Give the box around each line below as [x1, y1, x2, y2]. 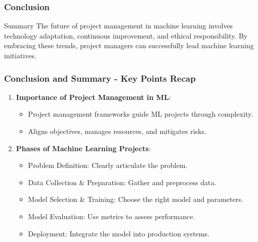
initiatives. [4, 50, 36, 60]
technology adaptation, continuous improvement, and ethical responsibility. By [4, 30, 248, 41]
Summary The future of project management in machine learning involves [4, 20, 233, 31]
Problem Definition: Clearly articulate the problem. [28, 160, 188, 170]
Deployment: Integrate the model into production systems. [28, 228, 209, 238]
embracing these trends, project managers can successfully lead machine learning [4, 40, 254, 51]
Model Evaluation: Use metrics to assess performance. [28, 211, 195, 221]
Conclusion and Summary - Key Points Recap [4, 72, 196, 84]
